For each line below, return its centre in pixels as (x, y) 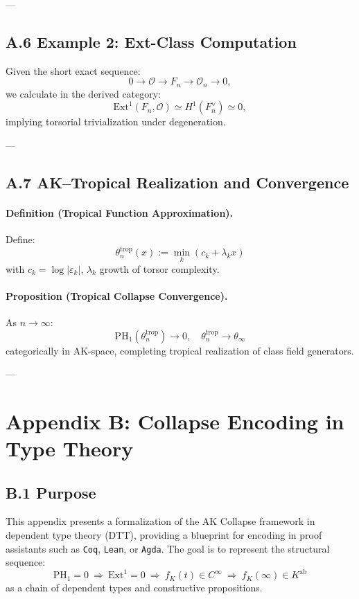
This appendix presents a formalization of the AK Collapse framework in (160, 521)
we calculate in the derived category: (84, 93)
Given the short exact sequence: (73, 70)
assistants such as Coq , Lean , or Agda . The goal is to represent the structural (168, 548)
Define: (20, 239)
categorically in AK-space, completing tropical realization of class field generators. (180, 350)
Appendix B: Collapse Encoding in (175, 421)
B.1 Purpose (51, 492)
